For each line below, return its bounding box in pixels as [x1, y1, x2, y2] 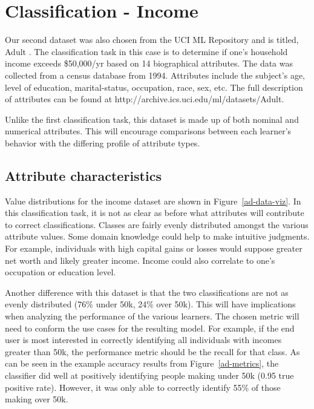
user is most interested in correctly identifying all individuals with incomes [5, 333, 282, 346]
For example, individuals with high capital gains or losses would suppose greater [5, 242, 303, 255]
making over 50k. [5, 393, 68, 405]
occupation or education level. [5, 266, 116, 278]
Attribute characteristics [5, 166, 162, 185]
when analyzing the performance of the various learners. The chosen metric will [5, 310, 299, 322]
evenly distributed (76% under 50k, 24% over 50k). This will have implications [5, 298, 296, 310]
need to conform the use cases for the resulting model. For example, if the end [5, 321, 295, 334]
